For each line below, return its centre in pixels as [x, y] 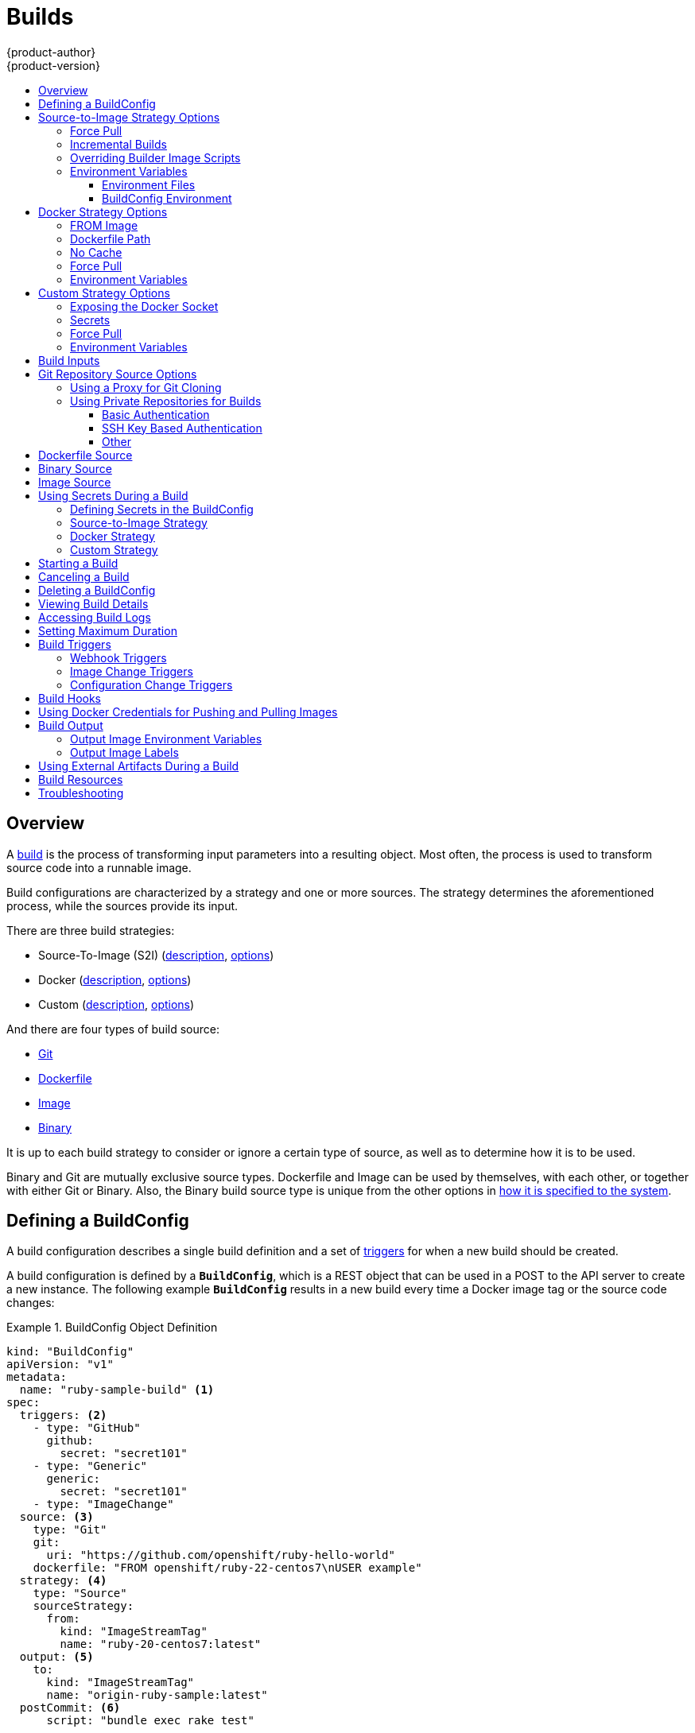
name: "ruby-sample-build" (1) [117, 1390]
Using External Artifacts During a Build [139, 766]
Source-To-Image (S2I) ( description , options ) [156, 955]
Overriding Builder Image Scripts [155, 157]
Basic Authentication [156, 414]
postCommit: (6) [70, 1708]
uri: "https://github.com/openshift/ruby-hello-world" [221, 1555]
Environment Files [149, 184]
